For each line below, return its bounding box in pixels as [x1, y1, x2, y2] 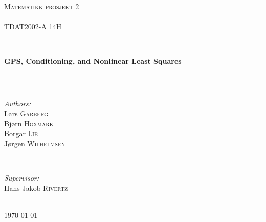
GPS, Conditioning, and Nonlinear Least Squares [4, 56, 182, 66]
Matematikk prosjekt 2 [4, 1, 79, 11]
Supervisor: [4, 172, 39, 183]
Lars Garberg [4, 108, 49, 119]
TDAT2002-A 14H [4, 21, 62, 32]
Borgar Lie [4, 128, 38, 139]
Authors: [4, 98, 31, 108]
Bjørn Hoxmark [4, 118, 54, 128]
